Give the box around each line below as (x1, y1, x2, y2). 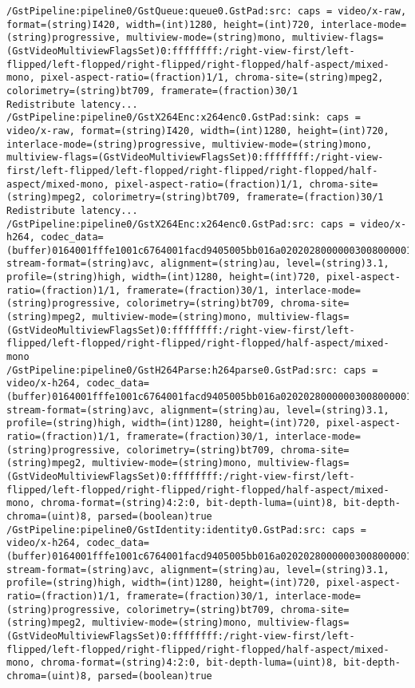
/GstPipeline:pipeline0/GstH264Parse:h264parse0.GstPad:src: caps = (6, 364, 378, 376)
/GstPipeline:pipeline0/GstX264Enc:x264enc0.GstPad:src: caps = (6, 218, 355, 230)
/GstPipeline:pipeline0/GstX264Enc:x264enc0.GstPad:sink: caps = (6, 112, 361, 124)
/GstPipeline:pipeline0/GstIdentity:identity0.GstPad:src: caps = (6, 524, 367, 536)
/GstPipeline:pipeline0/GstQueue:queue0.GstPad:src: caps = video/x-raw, (6, 6, 407, 17)
